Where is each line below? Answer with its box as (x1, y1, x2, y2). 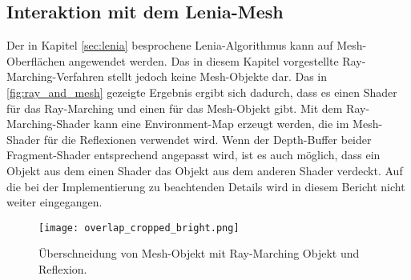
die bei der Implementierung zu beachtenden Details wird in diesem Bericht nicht (6, 178, 405, 194)
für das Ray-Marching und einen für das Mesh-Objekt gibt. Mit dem (6, 99, 343, 116)
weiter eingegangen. (6, 194, 103, 210)
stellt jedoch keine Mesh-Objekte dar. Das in (107, 68, 327, 85)
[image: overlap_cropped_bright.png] (38, 222, 240, 234)
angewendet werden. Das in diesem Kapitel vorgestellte (68, 52, 339, 69)
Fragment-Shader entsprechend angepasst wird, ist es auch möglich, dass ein (6, 146, 381, 163)
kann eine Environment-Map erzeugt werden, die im (93, 115, 349, 132)
